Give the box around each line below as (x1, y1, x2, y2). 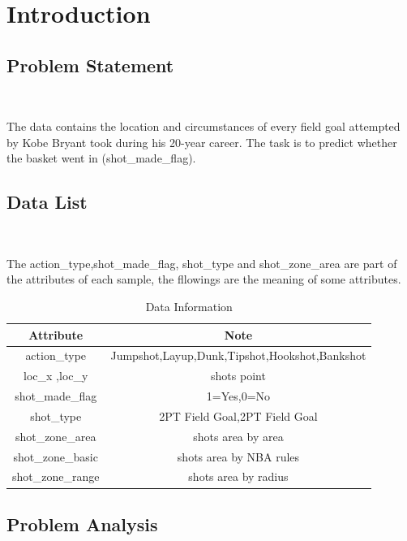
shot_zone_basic (13, 448, 98, 465)
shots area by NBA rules (177, 448, 300, 465)
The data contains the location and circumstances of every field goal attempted (6, 118, 401, 135)
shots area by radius (188, 468, 289, 485)
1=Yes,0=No (206, 387, 271, 405)
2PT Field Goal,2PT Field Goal (159, 407, 318, 424)
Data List (6, 189, 88, 214)
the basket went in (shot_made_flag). (6, 149, 196, 167)
